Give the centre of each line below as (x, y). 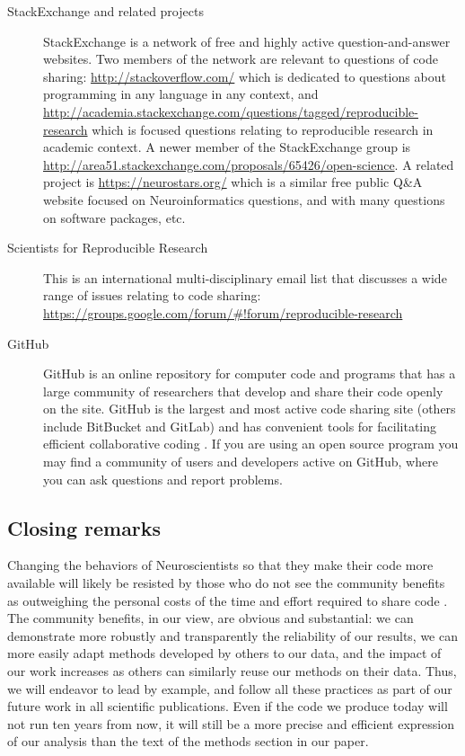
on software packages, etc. (114, 217)
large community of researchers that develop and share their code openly (243, 391)
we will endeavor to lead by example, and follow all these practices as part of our (230, 688)
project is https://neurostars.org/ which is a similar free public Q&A (233, 182)
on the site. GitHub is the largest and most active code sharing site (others (250, 409)
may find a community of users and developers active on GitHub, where (241, 462)
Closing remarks (84, 527)
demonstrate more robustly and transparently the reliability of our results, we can (232, 635)
